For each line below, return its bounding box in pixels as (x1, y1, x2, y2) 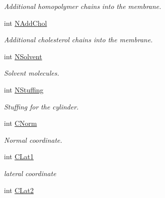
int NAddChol (4, 17, 47, 28)
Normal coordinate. (4, 134, 63, 145)
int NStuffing (4, 84, 44, 95)
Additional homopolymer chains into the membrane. (4, 1, 162, 11)
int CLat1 (4, 151, 34, 162)
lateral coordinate (4, 168, 56, 178)
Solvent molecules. (4, 68, 59, 78)
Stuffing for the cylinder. (4, 101, 79, 111)
